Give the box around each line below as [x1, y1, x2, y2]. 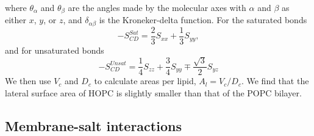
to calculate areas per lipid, [94, 74, 196, 87]
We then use [5, 74, 51, 87]
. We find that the [241, 74, 309, 87]
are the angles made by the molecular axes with [68, 1, 246, 13]
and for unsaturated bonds [5, 43, 104, 56]
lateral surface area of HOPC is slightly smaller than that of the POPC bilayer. [5, 87, 302, 99]
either [5, 13, 27, 26]
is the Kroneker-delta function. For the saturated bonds [99, 13, 307, 26]
